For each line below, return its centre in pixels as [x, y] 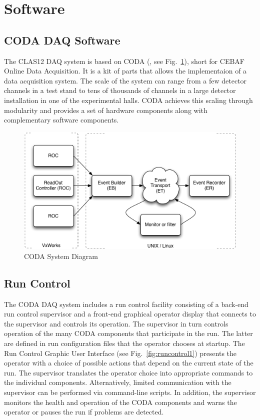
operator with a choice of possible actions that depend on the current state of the [129, 363]
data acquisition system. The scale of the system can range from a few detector [125, 80]
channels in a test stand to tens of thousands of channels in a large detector [120, 90]
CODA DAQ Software [62, 40]
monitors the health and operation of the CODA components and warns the [120, 402]
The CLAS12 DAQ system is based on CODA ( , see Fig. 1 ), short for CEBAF [124, 61]
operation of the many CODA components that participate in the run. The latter [128, 333]
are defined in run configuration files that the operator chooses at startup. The [124, 343]
